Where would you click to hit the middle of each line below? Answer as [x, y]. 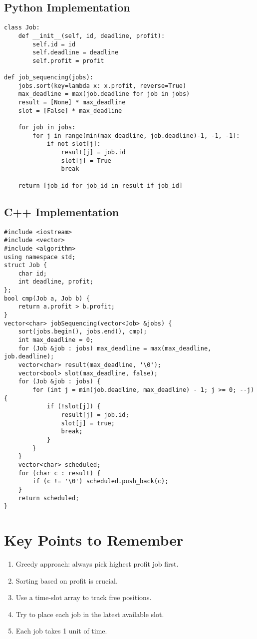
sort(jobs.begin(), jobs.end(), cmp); [83, 332]
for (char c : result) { [59, 473]
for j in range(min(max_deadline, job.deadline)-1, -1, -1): [136, 136]
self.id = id [54, 44]
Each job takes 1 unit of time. [61, 631]
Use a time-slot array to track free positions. [84, 597]
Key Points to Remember [94, 540]
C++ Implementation [62, 211]
